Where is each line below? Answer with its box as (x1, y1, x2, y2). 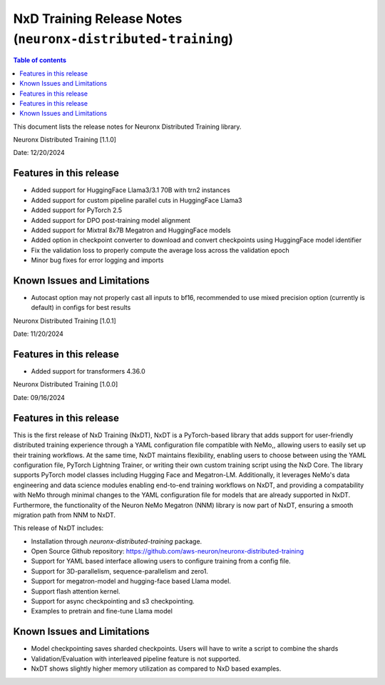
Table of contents (13, 56, 67, 64)
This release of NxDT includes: (13, 524, 104, 532)
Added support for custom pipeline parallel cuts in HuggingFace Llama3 (31, 196, 242, 204)
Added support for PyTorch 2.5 (31, 206, 123, 214)
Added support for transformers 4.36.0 (31, 367, 145, 376)
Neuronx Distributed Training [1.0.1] (13, 316, 117, 325)
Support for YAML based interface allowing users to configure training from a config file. (31, 557, 292, 566)
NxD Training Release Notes (13, 11, 183, 26)
